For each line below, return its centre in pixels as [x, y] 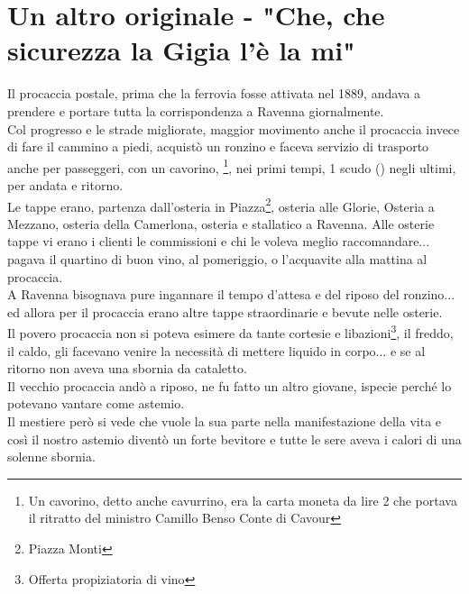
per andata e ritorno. [65, 184]
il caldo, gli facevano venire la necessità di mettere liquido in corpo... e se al [216, 350]
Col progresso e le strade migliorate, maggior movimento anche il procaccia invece [234, 128]
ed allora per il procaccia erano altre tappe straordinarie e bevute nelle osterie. [225, 311]
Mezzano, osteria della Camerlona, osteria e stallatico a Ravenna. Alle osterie [221, 223]
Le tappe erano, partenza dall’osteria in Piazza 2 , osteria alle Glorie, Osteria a [221, 205]
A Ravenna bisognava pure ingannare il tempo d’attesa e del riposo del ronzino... [231, 294]
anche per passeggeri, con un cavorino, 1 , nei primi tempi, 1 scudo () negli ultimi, [232, 166]
